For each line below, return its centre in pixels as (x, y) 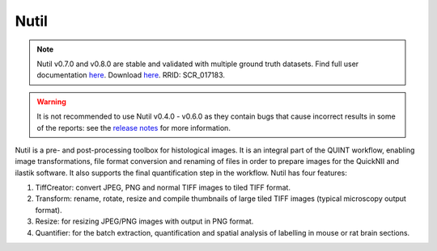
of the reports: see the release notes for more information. (134, 128)
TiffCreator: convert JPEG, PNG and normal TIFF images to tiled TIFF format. (163, 188)
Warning (51, 102)
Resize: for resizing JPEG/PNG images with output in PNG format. (144, 221)
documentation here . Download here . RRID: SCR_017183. (131, 75)
